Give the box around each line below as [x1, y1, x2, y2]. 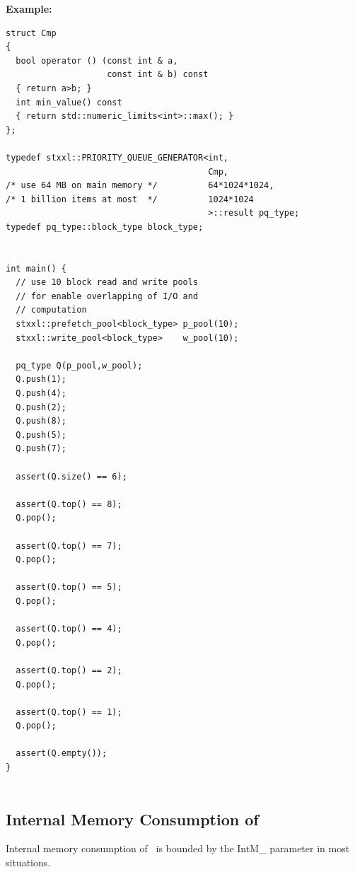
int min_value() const [16, 97, 122, 107]
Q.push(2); [16, 402, 66, 412]
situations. [6, 855, 51, 870]
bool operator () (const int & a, [16, 55, 178, 66]
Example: [6, 1, 52, 16]
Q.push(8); [16, 416, 66, 426]
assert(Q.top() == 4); [16, 624, 122, 634]
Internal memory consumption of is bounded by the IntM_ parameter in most [6, 841, 350, 856]
